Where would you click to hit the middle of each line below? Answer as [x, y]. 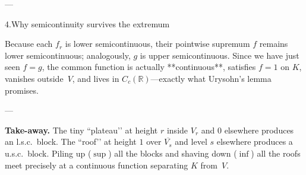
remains [274, 44]
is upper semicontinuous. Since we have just [220, 55]
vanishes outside [34, 78]
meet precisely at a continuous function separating [97, 165]
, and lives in [96, 78]
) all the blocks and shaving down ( [173, 153]
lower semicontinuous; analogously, [68, 55]
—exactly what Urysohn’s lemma [211, 78]
